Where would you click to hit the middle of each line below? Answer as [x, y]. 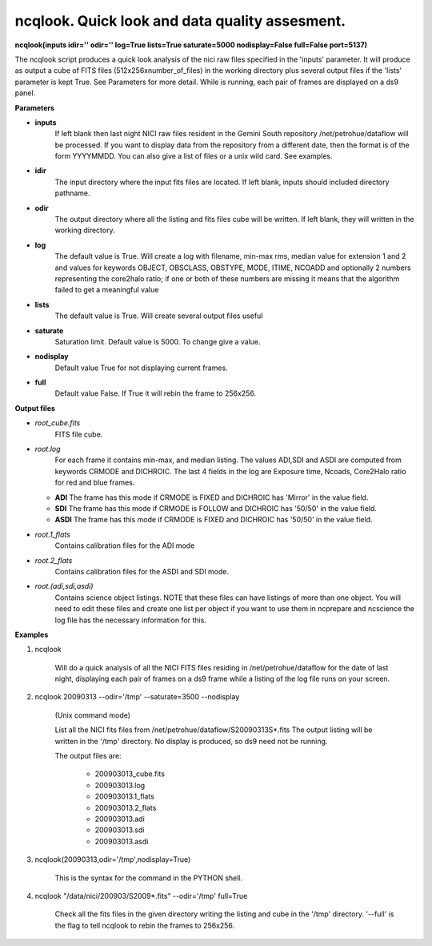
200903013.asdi [122, 841]
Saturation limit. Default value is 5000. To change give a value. [158, 341]
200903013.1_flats [125, 796]
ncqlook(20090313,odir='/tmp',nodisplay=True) [113, 859]
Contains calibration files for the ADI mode [125, 545]
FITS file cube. [79, 434]
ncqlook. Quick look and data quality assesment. [180, 21]
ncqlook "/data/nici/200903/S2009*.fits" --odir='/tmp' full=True [141, 896]
